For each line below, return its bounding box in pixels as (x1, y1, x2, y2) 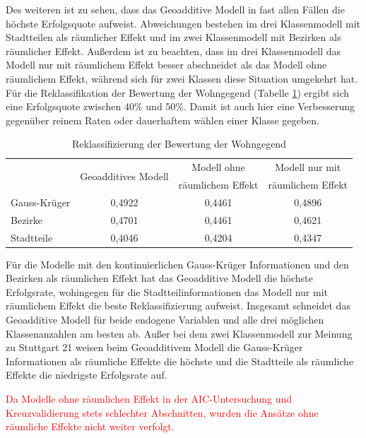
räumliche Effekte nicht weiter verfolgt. (6, 419, 175, 434)
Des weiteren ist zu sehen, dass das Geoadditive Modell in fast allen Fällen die (6, 2, 345, 16)
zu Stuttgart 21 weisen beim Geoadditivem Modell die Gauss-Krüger (6, 340, 303, 355)
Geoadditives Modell (80, 168, 169, 183)
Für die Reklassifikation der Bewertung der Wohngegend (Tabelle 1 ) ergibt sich (6, 85, 350, 100)
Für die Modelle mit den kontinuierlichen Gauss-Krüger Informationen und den (6, 256, 349, 271)
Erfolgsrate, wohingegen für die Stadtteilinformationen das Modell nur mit (6, 284, 329, 299)
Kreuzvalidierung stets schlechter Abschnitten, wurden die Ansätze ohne (6, 405, 319, 420)
